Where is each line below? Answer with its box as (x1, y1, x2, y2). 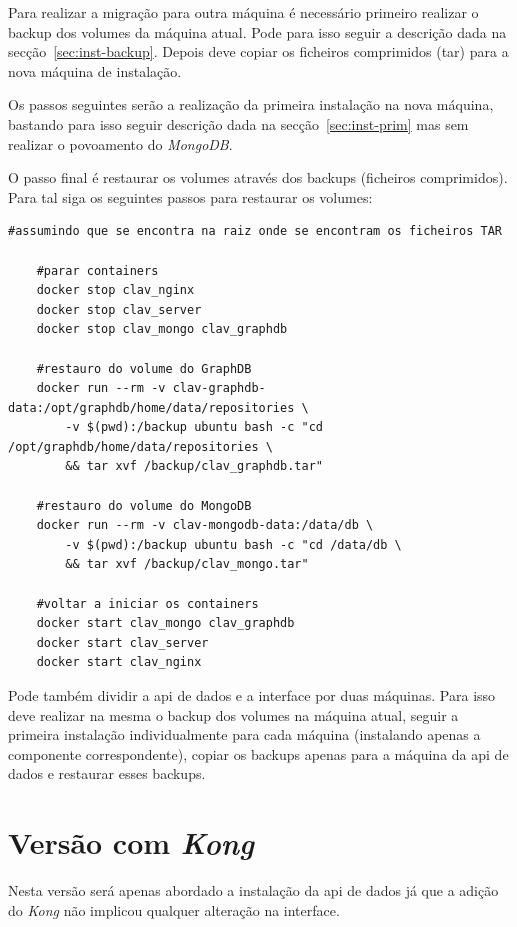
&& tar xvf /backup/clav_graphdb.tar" (65, 459, 323, 474)
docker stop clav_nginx (36, 283, 195, 298)
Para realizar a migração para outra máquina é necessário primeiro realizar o (8, 2, 479, 22)
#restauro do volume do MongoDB (36, 498, 252, 513)
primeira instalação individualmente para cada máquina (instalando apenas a (8, 724, 481, 745)
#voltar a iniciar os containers (36, 596, 259, 611)
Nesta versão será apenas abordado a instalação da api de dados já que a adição (8, 880, 499, 901)
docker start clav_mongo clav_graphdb (36, 616, 295, 631)
